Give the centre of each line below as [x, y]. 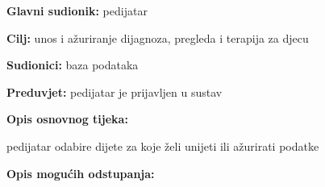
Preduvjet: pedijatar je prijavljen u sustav [115, 91]
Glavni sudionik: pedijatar [77, 10]
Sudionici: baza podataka [73, 65]
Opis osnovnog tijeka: [67, 119]
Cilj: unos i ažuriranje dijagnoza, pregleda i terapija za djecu [158, 37]
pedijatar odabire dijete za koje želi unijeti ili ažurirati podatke [163, 145]
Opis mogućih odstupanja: [81, 173]
